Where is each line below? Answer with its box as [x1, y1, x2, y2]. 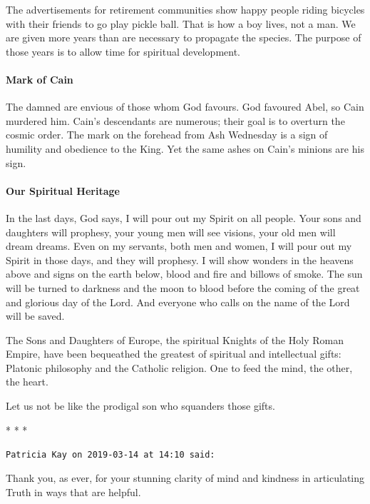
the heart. [6, 374, 48, 389]
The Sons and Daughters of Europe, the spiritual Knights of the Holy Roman [6, 332, 344, 347]
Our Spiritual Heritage [6, 183, 120, 198]
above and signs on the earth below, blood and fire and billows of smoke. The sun [6, 266, 363, 281]
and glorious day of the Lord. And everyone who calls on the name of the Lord [6, 294, 350, 309]
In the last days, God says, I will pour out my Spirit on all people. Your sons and [6, 210, 361, 225]
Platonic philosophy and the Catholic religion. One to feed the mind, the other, [6, 360, 353, 375]
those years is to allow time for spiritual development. [6, 44, 241, 59]
